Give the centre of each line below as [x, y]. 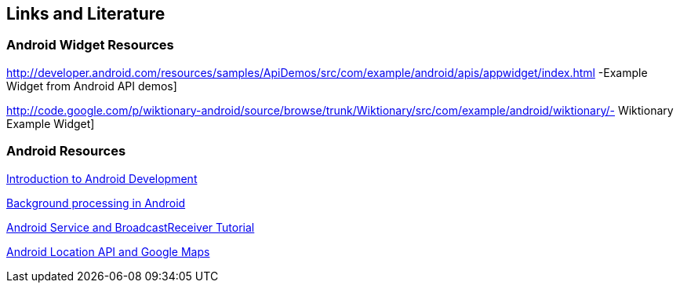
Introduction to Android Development [102, 178]
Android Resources [66, 151]
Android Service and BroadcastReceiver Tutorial [131, 227]
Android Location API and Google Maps [108, 251]
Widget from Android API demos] [92, 86]
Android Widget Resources [90, 45]
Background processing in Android [96, 203]
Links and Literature [86, 14]
